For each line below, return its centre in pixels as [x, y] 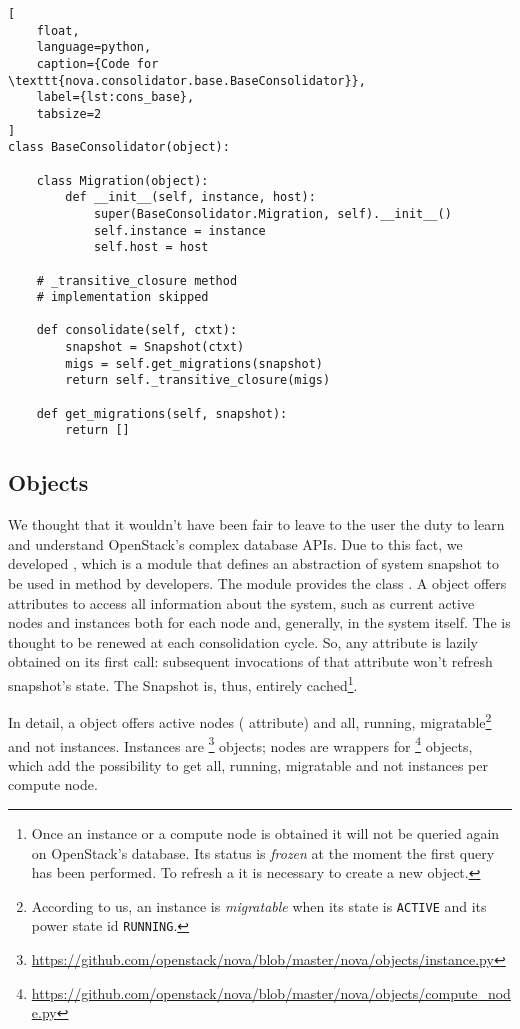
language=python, [94, 47]
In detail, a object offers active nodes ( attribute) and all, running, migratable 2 [250, 720]
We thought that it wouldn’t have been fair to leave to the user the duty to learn [256, 524]
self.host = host [151, 247]
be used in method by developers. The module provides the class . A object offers [257, 583]
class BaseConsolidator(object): [119, 147]
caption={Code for [97, 63]
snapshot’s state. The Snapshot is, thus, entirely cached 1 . [183, 683]
